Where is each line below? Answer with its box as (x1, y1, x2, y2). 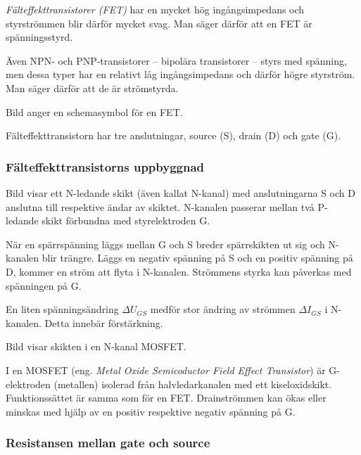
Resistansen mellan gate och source (6, 434, 210, 451)
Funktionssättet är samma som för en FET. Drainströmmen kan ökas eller (6, 390, 327, 405)
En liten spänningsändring (6, 302, 119, 316)
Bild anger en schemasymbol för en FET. (6, 104, 183, 119)
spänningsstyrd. (6, 30, 73, 44)
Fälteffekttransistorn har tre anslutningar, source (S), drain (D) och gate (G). (6, 128, 341, 143)
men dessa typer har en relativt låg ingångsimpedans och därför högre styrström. (6, 67, 355, 82)
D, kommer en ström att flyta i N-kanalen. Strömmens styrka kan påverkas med (6, 264, 352, 278)
